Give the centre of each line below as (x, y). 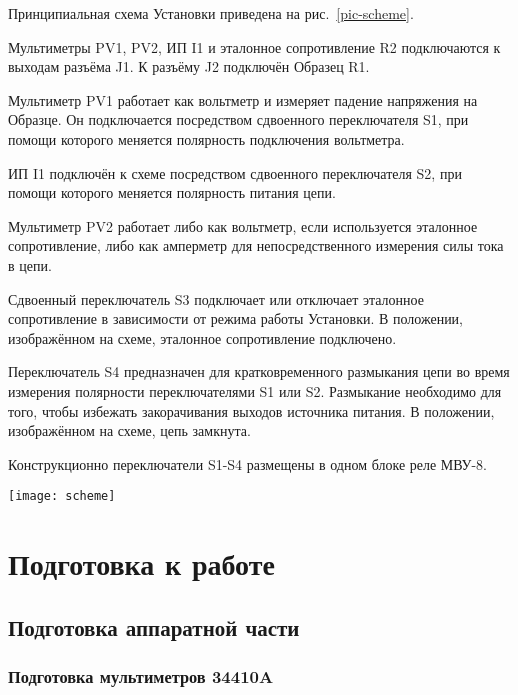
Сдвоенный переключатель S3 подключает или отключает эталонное (216, 298)
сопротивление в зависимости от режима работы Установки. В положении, (236, 318)
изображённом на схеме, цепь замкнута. (129, 430)
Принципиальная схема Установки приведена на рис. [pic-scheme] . (211, 13)
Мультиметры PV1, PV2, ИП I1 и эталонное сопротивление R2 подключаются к (254, 46)
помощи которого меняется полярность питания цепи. (172, 192)
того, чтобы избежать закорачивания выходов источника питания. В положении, (251, 410)
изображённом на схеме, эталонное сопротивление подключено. (202, 337)
